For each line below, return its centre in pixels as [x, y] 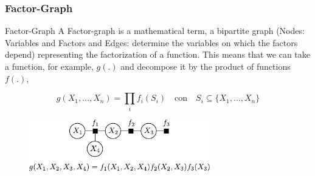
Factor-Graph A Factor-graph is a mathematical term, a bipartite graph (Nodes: [155, 31]
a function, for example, [49, 66]
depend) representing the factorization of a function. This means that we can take [158, 54]
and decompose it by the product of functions [206, 66]
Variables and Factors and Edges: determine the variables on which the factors [151, 42]
